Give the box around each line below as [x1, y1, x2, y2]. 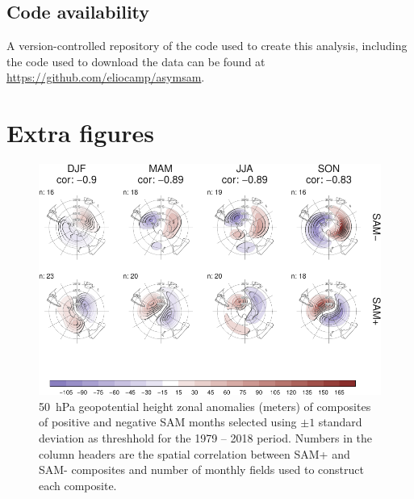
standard [318, 413, 362, 430]
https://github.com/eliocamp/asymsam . [6, 69, 205, 86]
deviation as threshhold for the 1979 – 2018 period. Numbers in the [39, 430, 373, 447]
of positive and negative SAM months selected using [39, 413, 297, 430]
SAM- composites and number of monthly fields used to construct [39, 461, 364, 478]
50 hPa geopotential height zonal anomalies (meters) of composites [39, 397, 371, 414]
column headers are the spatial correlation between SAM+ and [39, 445, 350, 462]
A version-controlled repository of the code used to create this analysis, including [6, 37, 408, 54]
